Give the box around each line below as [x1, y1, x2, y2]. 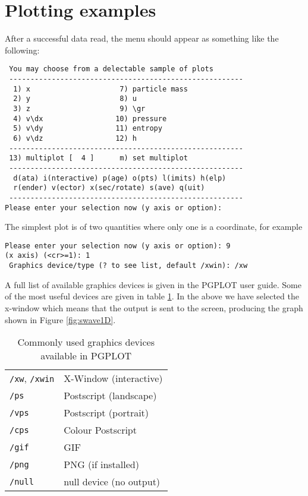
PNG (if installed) [64, 457, 139, 472]
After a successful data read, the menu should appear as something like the [5, 32, 279, 45]
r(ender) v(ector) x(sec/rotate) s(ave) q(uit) [13, 184, 205, 192]
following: [5, 43, 40, 56]
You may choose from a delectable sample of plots [9, 65, 213, 74]
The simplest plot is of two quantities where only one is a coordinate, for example [5, 220, 303, 233]
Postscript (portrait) [64, 406, 149, 420]
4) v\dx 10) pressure [13, 114, 167, 123]
